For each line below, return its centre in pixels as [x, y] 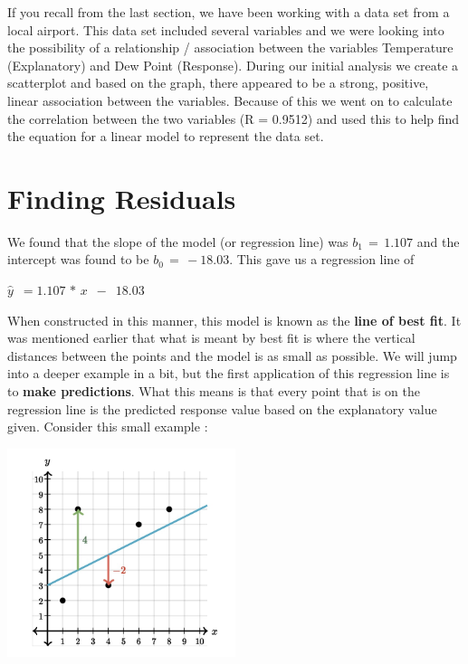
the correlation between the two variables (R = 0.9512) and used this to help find [234, 118]
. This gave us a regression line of [322, 259]
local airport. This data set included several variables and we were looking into [226, 29]
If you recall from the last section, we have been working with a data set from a [229, 12]
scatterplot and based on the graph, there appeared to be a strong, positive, [218, 83]
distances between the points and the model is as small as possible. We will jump [232, 355]
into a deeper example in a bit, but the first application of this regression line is [229, 373]
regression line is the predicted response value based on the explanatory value [222, 408]
